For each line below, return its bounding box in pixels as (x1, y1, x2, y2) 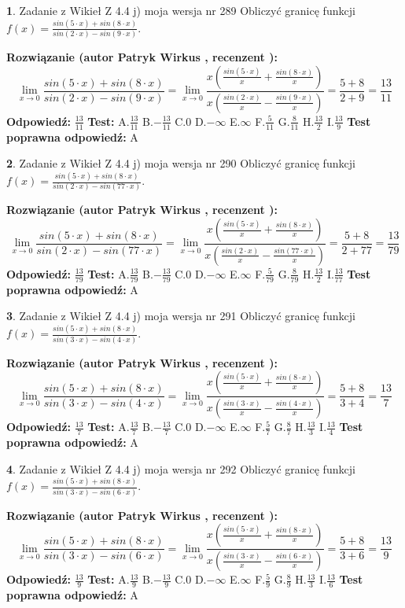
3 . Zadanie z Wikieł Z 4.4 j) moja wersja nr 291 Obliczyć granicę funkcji (6, 308, 355, 324)
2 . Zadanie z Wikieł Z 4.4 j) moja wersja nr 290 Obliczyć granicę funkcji (6, 155, 355, 171)
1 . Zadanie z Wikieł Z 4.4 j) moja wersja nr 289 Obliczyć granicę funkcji (6, 2, 355, 18)
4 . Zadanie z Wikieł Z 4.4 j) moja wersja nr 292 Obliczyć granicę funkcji (6, 460, 355, 477)
